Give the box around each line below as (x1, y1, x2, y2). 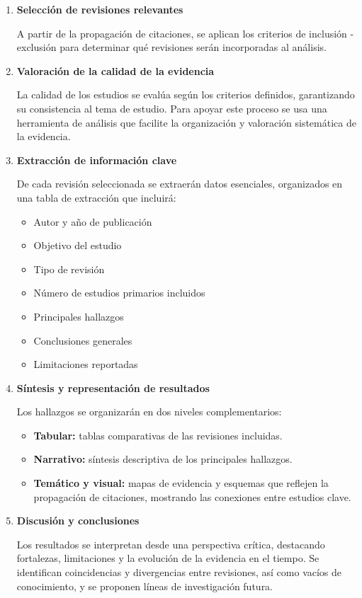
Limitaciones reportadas (33, 357, 138, 372)
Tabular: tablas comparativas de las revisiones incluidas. (33, 427, 283, 442)
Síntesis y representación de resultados (16, 380, 210, 395)
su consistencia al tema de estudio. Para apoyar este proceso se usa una (16, 100, 327, 115)
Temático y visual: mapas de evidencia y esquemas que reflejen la (33, 476, 329, 490)
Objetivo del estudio (33, 238, 122, 253)
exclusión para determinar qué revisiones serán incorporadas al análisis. (16, 40, 327, 54)
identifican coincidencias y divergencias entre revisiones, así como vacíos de (16, 565, 342, 580)
